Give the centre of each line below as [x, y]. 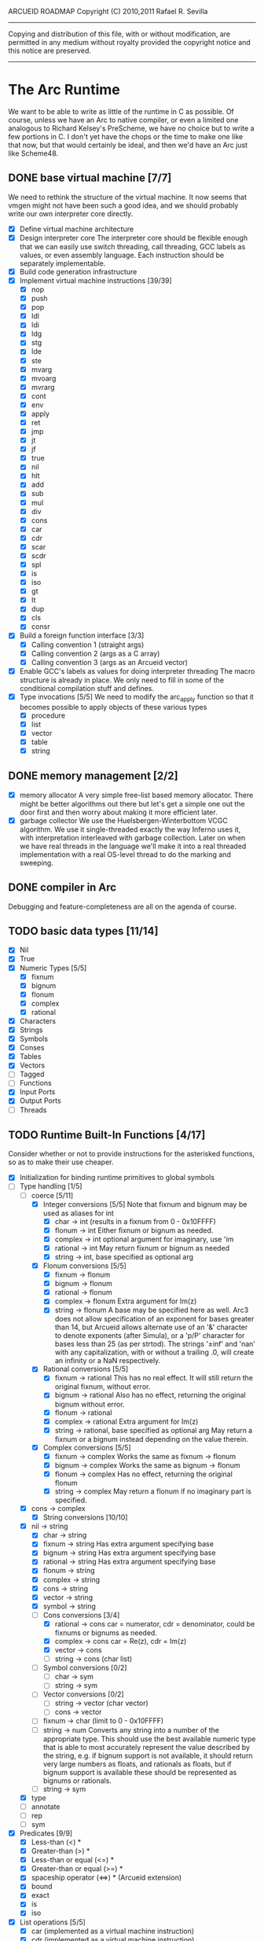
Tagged [32, 1074]
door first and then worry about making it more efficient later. [118, 812]
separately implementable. [62, 263]
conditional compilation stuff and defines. [87, 688]
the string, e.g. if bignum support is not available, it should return [148, 1755]
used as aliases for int [78, 1213]
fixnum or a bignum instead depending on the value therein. [152, 1439]
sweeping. [36, 862]
